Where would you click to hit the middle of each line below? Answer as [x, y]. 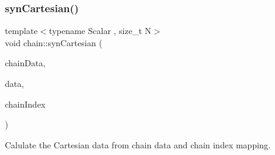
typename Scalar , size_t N [100, 31]
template [21, 31]
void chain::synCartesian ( [54, 42]
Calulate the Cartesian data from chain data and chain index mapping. [138, 144]
